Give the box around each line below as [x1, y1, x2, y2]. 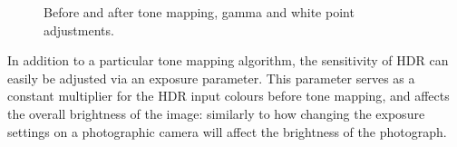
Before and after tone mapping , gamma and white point [44, 3, 355, 21]
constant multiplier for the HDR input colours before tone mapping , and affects [7, 86, 450, 105]
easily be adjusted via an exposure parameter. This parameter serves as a [7, 68, 415, 87]
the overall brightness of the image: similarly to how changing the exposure [7, 103, 425, 122]
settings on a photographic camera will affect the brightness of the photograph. [7, 122, 447, 141]
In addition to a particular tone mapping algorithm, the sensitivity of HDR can [7, 51, 449, 70]
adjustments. [44, 20, 114, 39]
